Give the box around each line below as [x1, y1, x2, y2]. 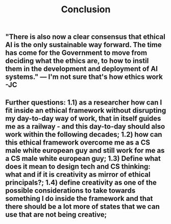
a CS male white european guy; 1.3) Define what [5, 154, 161, 162]
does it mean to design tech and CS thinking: [5, 162, 151, 171]
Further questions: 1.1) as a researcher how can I [5, 98, 162, 107]
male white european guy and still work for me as [5, 146, 165, 155]
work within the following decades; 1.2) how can [5, 130, 162, 139]
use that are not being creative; [5, 210, 107, 219]
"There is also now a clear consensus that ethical [5, 32, 166, 42]
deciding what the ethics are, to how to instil [5, 56, 149, 65]
